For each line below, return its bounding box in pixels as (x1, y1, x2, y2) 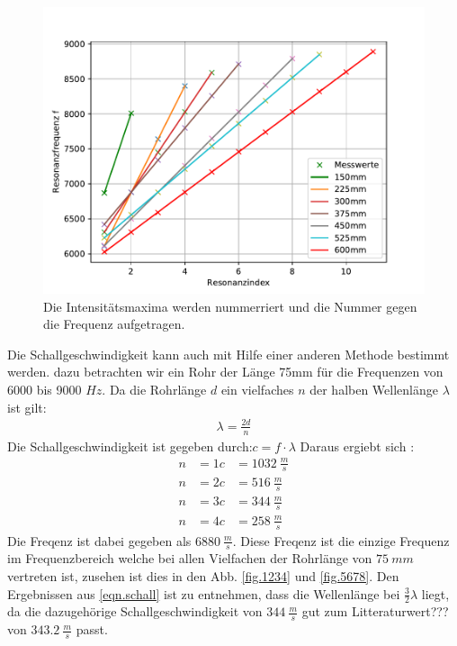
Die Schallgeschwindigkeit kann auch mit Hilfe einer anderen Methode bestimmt (7, 344, 450, 363)
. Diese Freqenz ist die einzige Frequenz (232, 531, 450, 550)
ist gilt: (7, 397, 47, 416)
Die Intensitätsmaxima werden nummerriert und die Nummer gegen (43, 296, 417, 315)
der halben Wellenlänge (309, 379, 438, 398)
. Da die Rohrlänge (102, 379, 207, 398)
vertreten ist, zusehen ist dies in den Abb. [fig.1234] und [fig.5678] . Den (7, 567, 399, 586)
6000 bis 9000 (7, 379, 82, 398)
